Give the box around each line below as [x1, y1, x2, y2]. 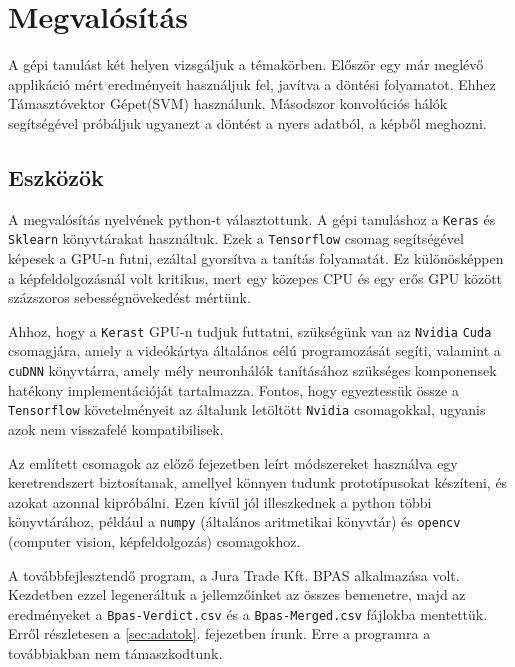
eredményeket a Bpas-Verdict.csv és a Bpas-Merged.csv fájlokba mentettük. [8, 603, 488, 624]
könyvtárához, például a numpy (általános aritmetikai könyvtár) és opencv [8, 511, 461, 532]
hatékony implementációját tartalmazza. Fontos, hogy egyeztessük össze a [8, 379, 459, 400]
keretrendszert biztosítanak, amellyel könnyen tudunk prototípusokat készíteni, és [8, 472, 508, 493]
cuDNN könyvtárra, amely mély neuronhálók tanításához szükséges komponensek [8, 360, 497, 381]
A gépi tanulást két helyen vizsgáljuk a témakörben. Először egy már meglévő [8, 54, 484, 75]
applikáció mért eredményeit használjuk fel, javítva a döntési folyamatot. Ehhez [8, 73, 496, 94]
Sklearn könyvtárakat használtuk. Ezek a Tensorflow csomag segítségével [8, 228, 464, 249]
